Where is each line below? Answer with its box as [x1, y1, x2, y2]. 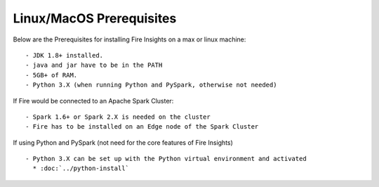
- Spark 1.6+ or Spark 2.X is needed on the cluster [25, 112, 211, 121]
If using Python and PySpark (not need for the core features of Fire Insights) [13, 138, 233, 147]
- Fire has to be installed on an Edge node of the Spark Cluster [25, 123, 259, 131]
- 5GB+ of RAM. [25, 71, 78, 79]
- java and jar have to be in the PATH [25, 61, 163, 70]
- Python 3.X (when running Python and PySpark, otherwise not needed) [25, 81, 277, 89]
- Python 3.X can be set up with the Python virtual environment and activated [25, 155, 307, 163]
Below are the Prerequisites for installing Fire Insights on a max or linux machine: [13, 35, 246, 44]
